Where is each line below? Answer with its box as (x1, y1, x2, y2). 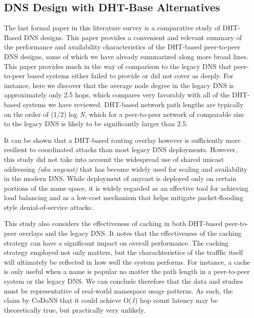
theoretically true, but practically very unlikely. (4, 304, 146, 315)
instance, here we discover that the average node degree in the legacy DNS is (4, 80, 234, 90)
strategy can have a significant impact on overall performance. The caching (4, 237, 229, 248)
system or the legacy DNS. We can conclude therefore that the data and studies (4, 276, 243, 286)
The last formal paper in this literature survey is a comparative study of (4, 23, 220, 33)
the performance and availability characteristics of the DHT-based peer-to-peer (4, 42, 240, 52)
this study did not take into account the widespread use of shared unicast (4, 154, 224, 164)
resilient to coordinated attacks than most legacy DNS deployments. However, (4, 144, 237, 155)
